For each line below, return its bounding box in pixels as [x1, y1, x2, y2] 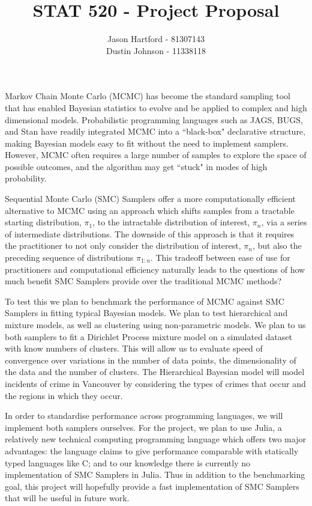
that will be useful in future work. [5, 492, 130, 504]
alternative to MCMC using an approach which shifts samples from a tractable [5, 204, 295, 216]
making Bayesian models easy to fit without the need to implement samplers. [5, 136, 289, 149]
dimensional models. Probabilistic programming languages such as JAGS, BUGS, [5, 113, 303, 126]
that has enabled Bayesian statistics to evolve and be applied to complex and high [5, 101, 307, 114]
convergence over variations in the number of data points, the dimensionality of [5, 353, 296, 366]
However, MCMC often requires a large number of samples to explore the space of [5, 148, 307, 161]
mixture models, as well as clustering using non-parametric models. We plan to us [5, 319, 306, 331]
